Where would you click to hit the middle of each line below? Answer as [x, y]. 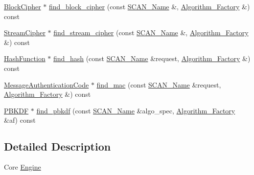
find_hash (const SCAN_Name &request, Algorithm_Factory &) [152, 58]
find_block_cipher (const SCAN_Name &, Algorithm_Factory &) [150, 6]
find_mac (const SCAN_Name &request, [159, 84]
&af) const [20, 120]
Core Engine [23, 167]
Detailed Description [58, 146]
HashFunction [25, 58]
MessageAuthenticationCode [46, 84]
